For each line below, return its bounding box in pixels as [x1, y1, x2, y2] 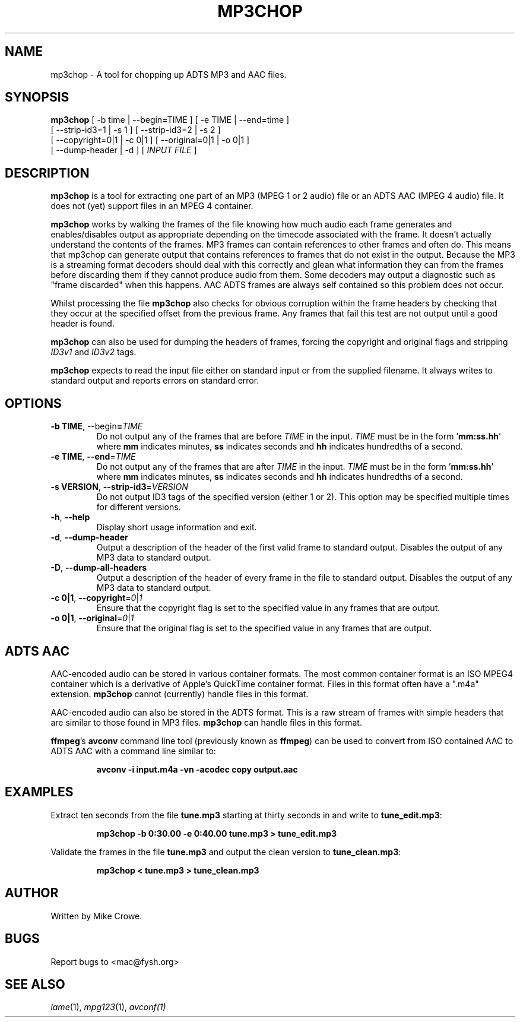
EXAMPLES [5, 784, 74, 800]
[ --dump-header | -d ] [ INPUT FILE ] [50, 145, 197, 156]
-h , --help [50, 512, 90, 523]
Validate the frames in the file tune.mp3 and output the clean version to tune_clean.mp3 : [50, 846, 401, 857]
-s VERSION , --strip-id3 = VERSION [50, 482, 188, 492]
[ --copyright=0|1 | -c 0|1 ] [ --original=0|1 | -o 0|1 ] [50, 135, 250, 145]
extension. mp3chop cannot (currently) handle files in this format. [50, 688, 309, 699]
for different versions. [96, 502, 181, 512]
